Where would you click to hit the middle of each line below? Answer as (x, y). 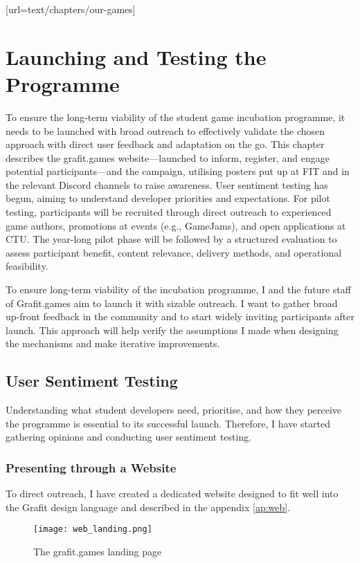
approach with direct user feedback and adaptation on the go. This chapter (165, 144)
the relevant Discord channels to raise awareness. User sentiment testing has (167, 184)
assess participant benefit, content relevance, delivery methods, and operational (174, 252)
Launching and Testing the (136, 56)
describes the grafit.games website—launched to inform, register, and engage (168, 157)
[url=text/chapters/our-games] (71, 9)
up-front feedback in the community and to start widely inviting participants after (180, 316)
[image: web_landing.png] (93, 529)
